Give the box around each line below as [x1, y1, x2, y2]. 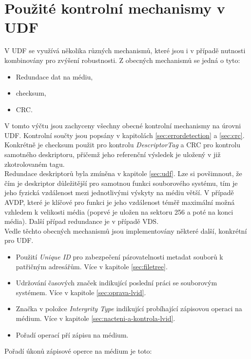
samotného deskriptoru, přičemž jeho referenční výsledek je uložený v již [4, 149, 221, 160]
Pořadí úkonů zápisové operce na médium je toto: [4, 346, 152, 356]
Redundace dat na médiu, [16, 71, 93, 81]
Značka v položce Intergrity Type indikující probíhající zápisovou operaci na [16, 303, 242, 314]
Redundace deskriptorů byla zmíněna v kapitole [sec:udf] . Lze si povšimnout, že [4, 168, 242, 179]
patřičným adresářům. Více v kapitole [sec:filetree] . [16, 261, 168, 271]
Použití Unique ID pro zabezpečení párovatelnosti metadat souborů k [16, 252, 223, 261]
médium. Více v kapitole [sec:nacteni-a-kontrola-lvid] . [16, 313, 175, 323]
